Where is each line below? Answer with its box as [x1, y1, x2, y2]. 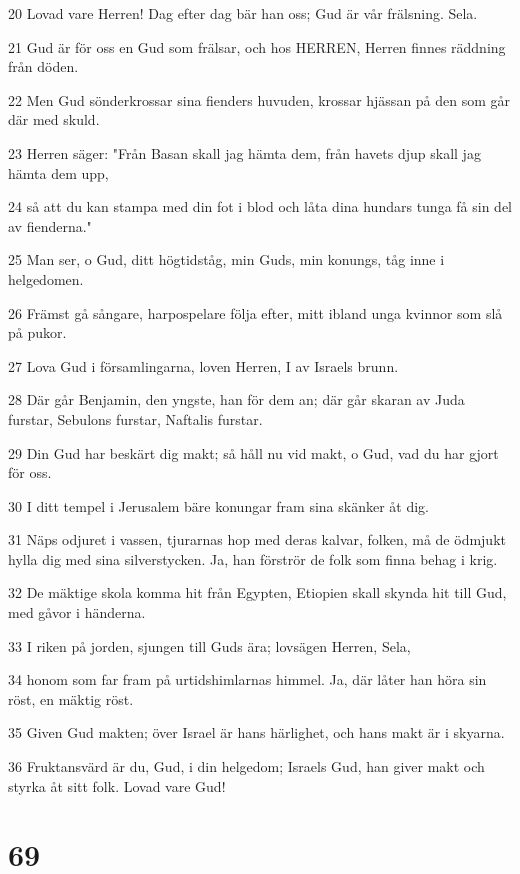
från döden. [8, 56, 79, 77]
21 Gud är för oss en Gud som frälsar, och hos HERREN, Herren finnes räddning [8, 36, 506, 57]
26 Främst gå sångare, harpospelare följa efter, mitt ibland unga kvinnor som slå [8, 302, 503, 323]
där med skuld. [8, 109, 100, 130]
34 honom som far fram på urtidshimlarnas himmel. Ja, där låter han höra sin [8, 669, 487, 690]
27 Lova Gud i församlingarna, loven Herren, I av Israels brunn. [8, 355, 399, 376]
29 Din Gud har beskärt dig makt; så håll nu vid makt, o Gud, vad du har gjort [8, 442, 499, 463]
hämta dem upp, [8, 162, 109, 183]
